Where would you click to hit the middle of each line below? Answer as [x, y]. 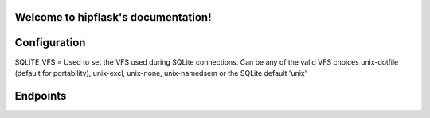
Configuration [50, 43]
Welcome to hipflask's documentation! [113, 17]
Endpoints [41, 96]
